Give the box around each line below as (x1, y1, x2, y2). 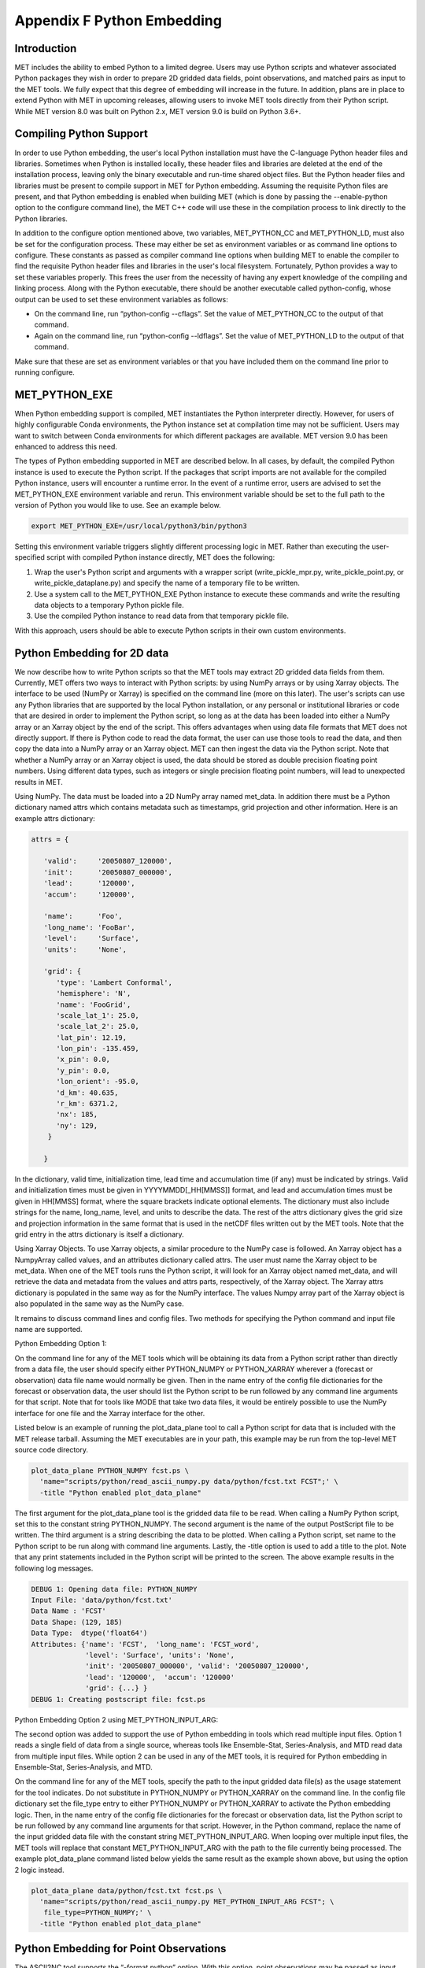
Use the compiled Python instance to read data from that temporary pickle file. (34, 611, 289, 621)
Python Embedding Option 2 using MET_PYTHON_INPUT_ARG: (14, 1715, 219, 1724)
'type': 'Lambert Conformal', (56, 978, 173, 987)
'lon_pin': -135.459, (56, 1044, 139, 1053)
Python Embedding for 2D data (14, 646, 169, 660)
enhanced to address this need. (14, 442, 117, 452)
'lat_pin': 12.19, (56, 1033, 128, 1042)
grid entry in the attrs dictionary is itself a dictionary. (14, 1229, 184, 1239)
